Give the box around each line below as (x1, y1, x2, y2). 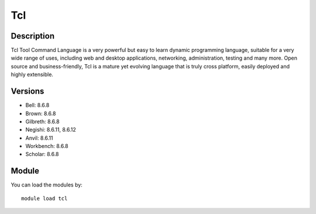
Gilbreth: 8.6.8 (25, 118, 60, 125)
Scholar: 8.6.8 (25, 151, 59, 158)
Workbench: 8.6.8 (25, 143, 68, 150)
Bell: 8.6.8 (25, 102, 50, 109)
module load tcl (21, 195, 68, 202)
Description (11, 31, 55, 41)
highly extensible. (11, 71, 54, 78)
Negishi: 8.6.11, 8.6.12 (25, 126, 76, 133)
